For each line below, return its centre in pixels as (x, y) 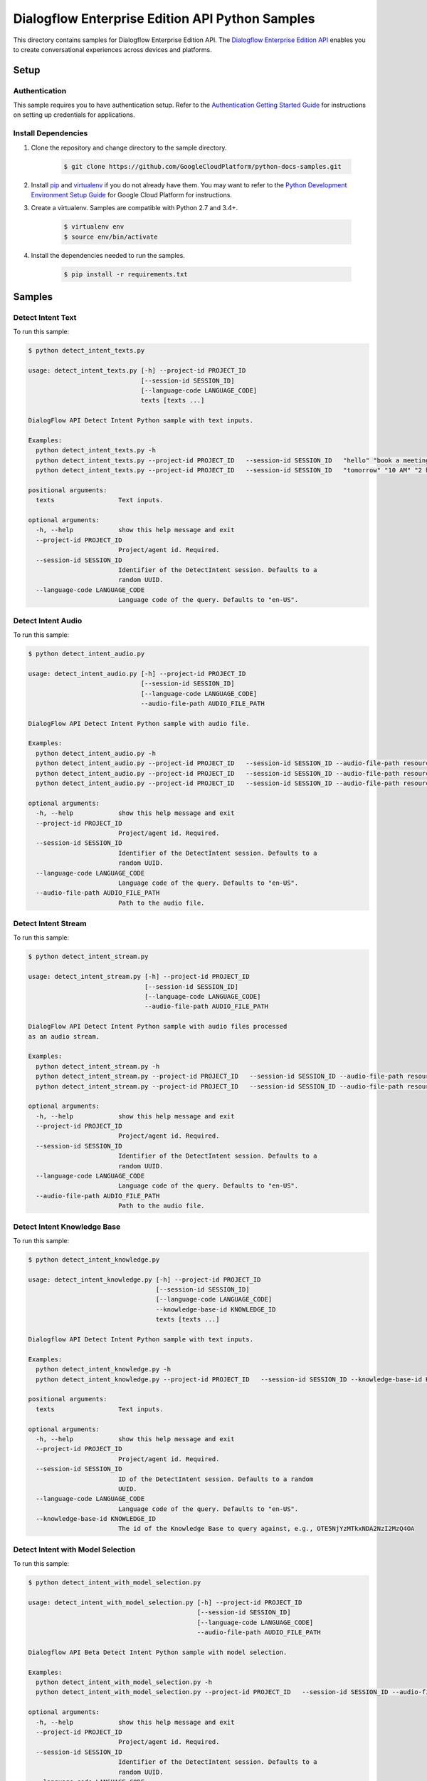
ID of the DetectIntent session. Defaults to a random (216, 1479)
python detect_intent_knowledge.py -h (103, 1369)
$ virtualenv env (94, 227)
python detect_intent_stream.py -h (98, 1066)
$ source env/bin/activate (111, 237)
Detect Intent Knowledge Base (67, 1227)
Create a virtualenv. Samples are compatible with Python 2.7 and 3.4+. (135, 208)
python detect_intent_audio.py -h (96, 753)
